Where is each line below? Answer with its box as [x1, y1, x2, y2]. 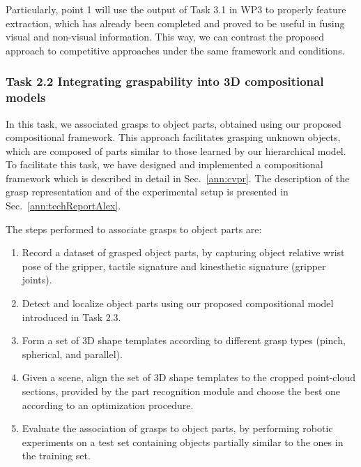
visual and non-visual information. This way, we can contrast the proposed [6, 29, 325, 44]
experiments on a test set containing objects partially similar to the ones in [22, 434, 344, 449]
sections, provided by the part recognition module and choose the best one [22, 384, 340, 399]
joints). [22, 272, 52, 287]
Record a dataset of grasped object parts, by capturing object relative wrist [22, 245, 345, 260]
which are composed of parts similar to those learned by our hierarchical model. [6, 143, 346, 158]
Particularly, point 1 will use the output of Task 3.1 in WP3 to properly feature [6, 2, 346, 16]
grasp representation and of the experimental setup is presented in [6, 184, 289, 199]
